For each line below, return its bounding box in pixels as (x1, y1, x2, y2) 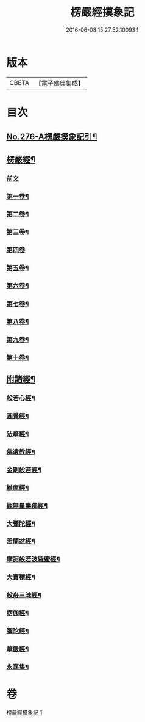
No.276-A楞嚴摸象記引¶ (6, 132, 97, 142)
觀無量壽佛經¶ (6, 501, 48, 510)
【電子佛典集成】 (35, 79, 84, 87)
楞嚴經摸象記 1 (6, 709, 43, 716)
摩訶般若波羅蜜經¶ (6, 555, 60, 564)
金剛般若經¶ (6, 465, 41, 474)
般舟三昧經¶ (6, 591, 41, 599)
